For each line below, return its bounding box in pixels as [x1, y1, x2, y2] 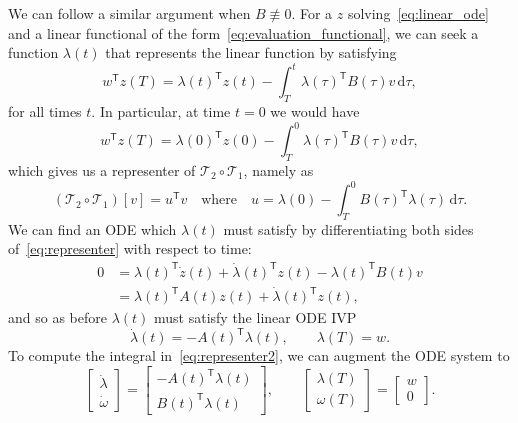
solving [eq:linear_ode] [347, 3, 489, 23]
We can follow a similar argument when [8, 3, 251, 23]
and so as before [8, 307, 107, 328]
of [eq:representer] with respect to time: [8, 238, 252, 259]
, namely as [243, 159, 314, 180]
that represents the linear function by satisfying [105, 42, 397, 63]
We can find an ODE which [8, 218, 177, 239]
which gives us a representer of [8, 159, 196, 180]
